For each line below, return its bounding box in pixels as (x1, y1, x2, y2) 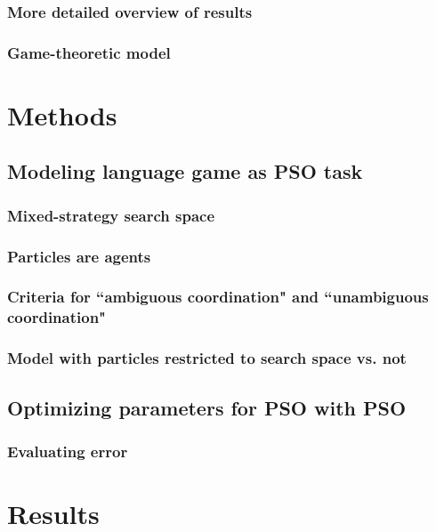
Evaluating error (7, 439, 128, 462)
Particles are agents (7, 245, 151, 267)
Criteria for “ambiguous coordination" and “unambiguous (7, 286, 429, 308)
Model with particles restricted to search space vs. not (7, 347, 407, 369)
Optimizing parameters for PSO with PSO (7, 393, 407, 421)
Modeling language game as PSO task (7, 157, 363, 185)
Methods (7, 96, 117, 133)
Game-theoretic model (7, 41, 171, 63)
